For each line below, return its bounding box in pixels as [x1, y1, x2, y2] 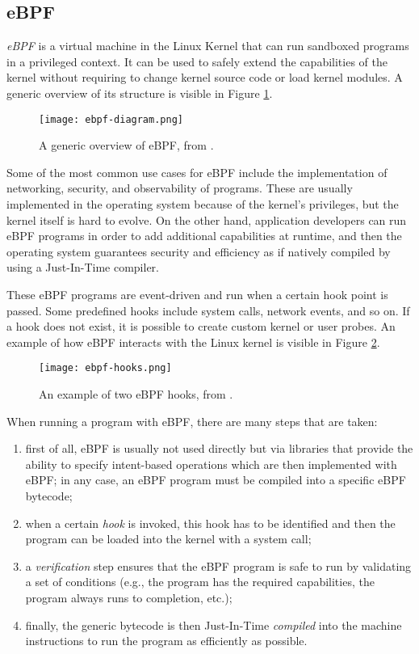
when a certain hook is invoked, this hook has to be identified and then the [25, 514, 396, 531]
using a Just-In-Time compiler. [6, 259, 159, 276]
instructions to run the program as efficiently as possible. [25, 632, 308, 649]
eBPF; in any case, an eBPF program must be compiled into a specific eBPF [25, 471, 406, 488]
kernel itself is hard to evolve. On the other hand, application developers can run [6, 211, 407, 228]
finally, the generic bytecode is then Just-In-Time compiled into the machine [25, 616, 402, 633]
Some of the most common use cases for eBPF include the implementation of [6, 163, 388, 180]
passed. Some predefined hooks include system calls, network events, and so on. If [6, 302, 410, 319]
